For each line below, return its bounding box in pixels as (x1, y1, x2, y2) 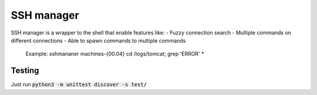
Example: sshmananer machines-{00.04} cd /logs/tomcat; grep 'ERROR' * (25, 50, 205, 58)
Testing (11, 66, 39, 76)
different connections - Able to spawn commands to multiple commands (11, 37, 186, 44)
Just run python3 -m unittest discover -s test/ (11, 81, 147, 88)
